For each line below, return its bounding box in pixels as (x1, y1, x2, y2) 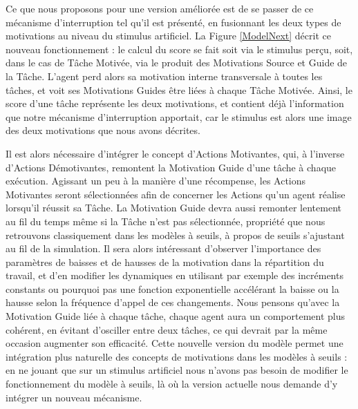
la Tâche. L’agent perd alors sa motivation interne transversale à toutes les (6, 68, 323, 83)
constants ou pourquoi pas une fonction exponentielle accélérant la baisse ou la (6, 281, 339, 296)
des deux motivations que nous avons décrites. (6, 123, 200, 137)
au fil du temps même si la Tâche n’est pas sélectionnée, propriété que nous (6, 213, 326, 228)
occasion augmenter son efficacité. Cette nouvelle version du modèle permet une (6, 336, 343, 350)
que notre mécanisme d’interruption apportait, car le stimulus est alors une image (6, 109, 352, 124)
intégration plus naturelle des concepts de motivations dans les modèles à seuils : (6, 349, 348, 363)
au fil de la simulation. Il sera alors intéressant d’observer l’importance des (6, 241, 321, 256)
